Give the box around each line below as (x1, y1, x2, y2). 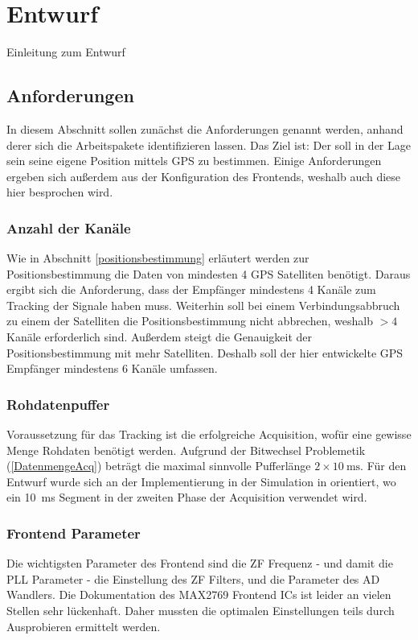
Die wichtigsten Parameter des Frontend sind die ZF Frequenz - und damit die (6, 555, 393, 572)
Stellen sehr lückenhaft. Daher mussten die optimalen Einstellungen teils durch (6, 602, 395, 619)
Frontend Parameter (6, 522, 141, 543)
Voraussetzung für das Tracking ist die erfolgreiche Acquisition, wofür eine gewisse (6, 426, 412, 443)
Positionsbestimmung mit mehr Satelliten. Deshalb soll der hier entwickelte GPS (6, 344, 404, 361)
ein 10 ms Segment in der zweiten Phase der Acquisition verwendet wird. (6, 489, 367, 506)
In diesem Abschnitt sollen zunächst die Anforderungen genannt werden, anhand (6, 120, 404, 137)
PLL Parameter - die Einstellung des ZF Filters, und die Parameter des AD (6, 570, 380, 587)
